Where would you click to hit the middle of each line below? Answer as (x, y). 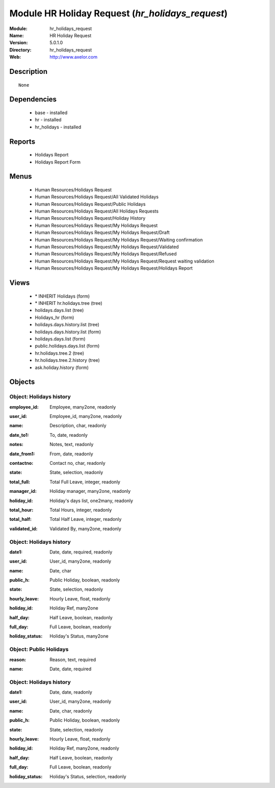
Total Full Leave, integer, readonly (85, 482)
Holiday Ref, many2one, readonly (85, 748)
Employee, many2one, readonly (83, 407)
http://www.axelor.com (74, 57)
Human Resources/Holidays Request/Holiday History (90, 218)
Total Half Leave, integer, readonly (86, 519)
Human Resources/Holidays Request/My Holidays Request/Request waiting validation (125, 261)
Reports (22, 141)
